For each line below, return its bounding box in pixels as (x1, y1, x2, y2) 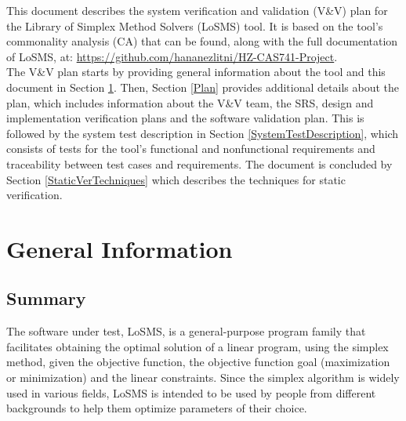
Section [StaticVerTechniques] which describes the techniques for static (6, 171, 346, 187)
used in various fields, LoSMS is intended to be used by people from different (6, 384, 376, 401)
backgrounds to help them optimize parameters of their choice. (6, 400, 307, 416)
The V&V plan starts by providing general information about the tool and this (6, 64, 386, 80)
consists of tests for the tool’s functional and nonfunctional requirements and (6, 140, 375, 157)
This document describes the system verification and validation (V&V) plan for (6, 2, 388, 18)
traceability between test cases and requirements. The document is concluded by (6, 155, 393, 172)
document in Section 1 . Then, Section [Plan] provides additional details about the (6, 78, 399, 95)
